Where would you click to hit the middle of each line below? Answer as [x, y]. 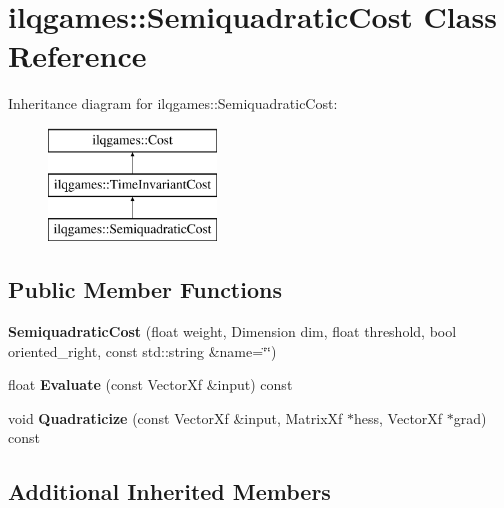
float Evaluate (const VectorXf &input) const [150, 384]
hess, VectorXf [398, 417]
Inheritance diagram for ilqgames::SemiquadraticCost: [173, 103]
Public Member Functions [145, 289]
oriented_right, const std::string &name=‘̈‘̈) [142, 350]
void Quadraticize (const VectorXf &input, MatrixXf [175, 417]
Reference [77, 55]
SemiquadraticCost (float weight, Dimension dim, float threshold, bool [232, 331]
